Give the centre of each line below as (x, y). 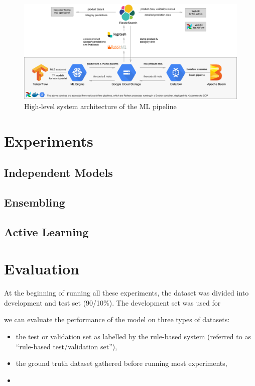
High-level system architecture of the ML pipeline (100, 106)
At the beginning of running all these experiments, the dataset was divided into (126, 293)
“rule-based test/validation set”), (67, 346)
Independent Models (58, 173)
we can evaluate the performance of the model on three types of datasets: (117, 319)
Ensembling (35, 202)
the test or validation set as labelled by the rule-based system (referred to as (133, 336)
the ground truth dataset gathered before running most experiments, (121, 363)
